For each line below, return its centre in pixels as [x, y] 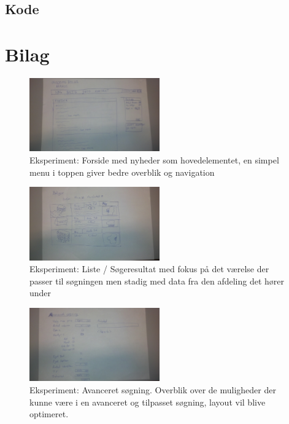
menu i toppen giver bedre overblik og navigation [122, 172]
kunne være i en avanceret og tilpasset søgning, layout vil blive [148, 402]
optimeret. [49, 414]
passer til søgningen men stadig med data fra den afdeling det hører [157, 281]
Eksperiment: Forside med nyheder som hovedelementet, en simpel [154, 159]
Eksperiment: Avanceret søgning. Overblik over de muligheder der [153, 390]
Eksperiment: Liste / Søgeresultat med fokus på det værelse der [149, 269]
